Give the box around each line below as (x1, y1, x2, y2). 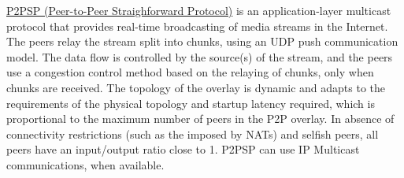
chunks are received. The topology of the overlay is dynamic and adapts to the (6, 79, 385, 95)
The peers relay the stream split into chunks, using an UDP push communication (6, 33, 398, 50)
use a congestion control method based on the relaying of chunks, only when (6, 64, 374, 80)
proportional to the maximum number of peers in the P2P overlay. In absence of (6, 110, 395, 127)
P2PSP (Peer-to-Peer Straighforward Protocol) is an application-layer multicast (6, 2, 391, 18)
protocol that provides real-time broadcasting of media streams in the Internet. (6, 17, 388, 34)
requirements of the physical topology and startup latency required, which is (6, 95, 375, 111)
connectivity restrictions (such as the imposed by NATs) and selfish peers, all (6, 125, 379, 142)
